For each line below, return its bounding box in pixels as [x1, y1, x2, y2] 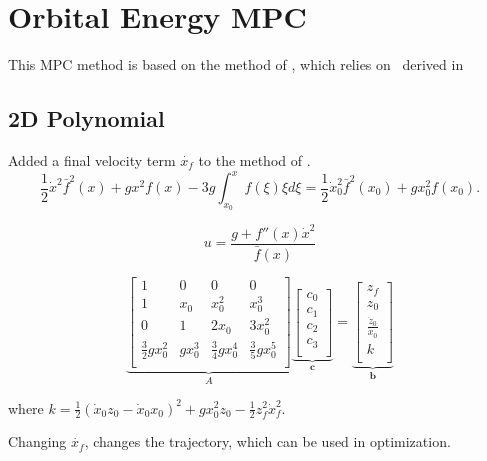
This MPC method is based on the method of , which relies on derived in [8, 54, 464, 75]
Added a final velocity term [8, 149, 176, 170]
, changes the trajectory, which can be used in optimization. [84, 431, 451, 452]
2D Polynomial [8, 103, 165, 134]
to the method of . [198, 149, 311, 170]
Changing [8, 431, 67, 452]
